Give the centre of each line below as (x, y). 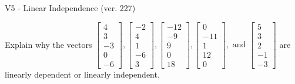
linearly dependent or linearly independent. (82, 74)
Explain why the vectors (48, 44)
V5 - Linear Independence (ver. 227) (70, 8)
